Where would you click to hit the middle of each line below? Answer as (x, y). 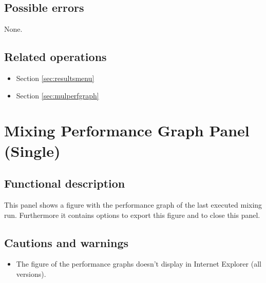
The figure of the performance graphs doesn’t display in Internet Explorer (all (139, 264)
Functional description (65, 183)
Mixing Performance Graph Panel (127, 130)
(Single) (32, 150)
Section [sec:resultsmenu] (55, 78)
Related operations (55, 57)
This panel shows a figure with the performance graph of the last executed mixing (133, 204)
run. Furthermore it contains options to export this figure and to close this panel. (132, 215)
